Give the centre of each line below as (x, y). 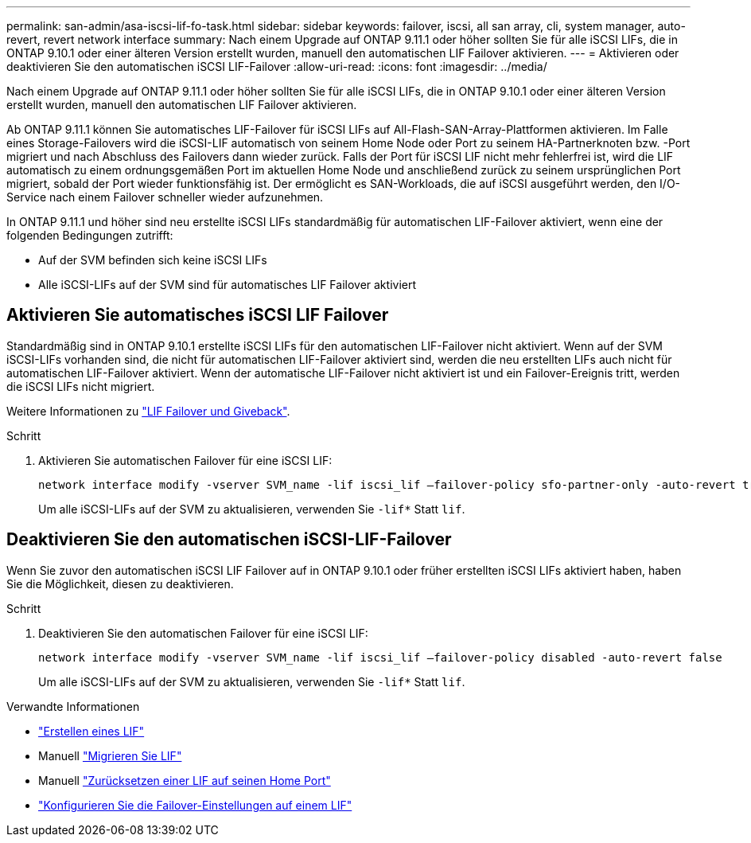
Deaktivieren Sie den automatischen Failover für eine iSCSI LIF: (203, 633)
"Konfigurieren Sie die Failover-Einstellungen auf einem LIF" (195, 805)
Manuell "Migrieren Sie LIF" (110, 755)
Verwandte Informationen (73, 706)
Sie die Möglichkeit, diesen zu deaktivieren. (120, 583)
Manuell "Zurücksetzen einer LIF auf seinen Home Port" (185, 780)
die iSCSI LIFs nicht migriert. (81, 386)
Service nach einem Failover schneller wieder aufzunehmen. (165, 197)
